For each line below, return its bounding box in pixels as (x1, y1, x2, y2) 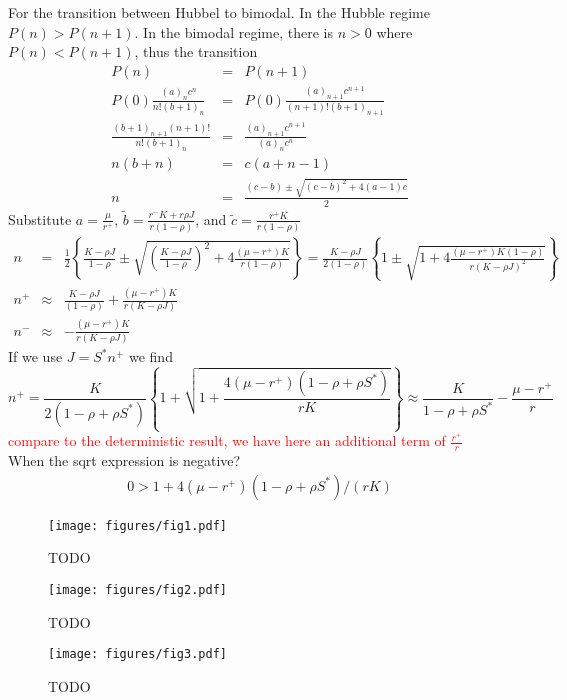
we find (128, 346, 173, 367)
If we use (8, 346, 63, 367)
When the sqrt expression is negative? (8, 450, 241, 471)
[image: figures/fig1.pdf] (48, 518, 227, 533)
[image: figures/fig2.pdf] (48, 583, 227, 598)
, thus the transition (134, 41, 258, 62)
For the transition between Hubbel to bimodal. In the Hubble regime (8, 2, 430, 22)
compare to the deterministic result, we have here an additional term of (8, 430, 446, 451)
